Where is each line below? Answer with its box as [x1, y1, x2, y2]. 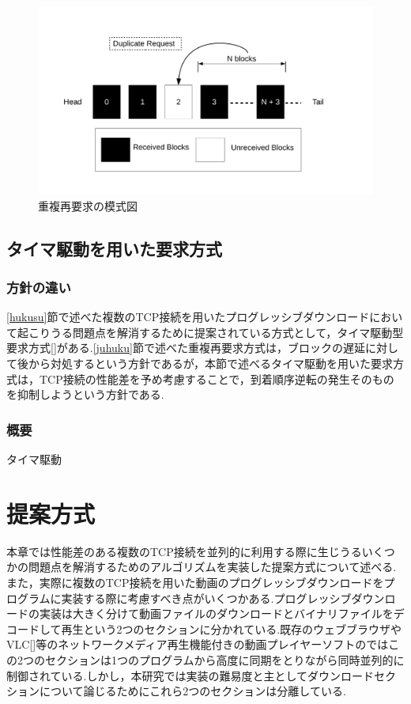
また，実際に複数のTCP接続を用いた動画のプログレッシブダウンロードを [6, 573, 384, 590]
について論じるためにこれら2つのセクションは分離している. [39, 683, 346, 699]
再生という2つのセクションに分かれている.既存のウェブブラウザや [61, 620, 402, 637]
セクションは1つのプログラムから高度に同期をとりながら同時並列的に [44, 651, 405, 668]
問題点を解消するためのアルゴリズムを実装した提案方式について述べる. [28, 558, 397, 575]
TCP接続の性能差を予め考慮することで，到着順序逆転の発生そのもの [39, 370, 394, 387]
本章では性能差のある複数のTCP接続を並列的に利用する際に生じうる [6, 543, 362, 559]
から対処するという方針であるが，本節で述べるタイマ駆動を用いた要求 [28, 355, 394, 372]
